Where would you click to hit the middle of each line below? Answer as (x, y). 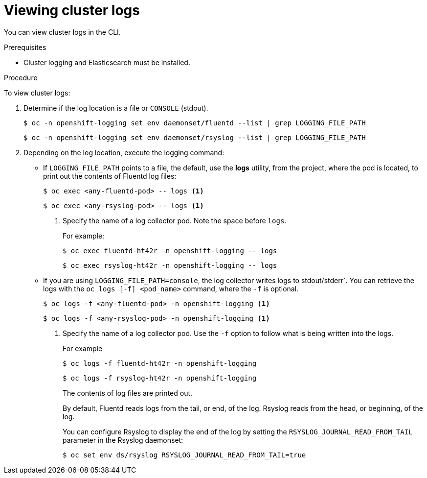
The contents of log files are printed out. (128, 393)
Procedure (21, 77)
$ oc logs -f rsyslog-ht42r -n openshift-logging (160, 378)
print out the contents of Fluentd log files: (110, 176)
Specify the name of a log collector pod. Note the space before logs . (175, 220)
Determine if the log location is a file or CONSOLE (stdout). (116, 108)
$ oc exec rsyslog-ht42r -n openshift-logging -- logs (170, 265)
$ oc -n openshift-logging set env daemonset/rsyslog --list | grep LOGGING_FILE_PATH (195, 137)
